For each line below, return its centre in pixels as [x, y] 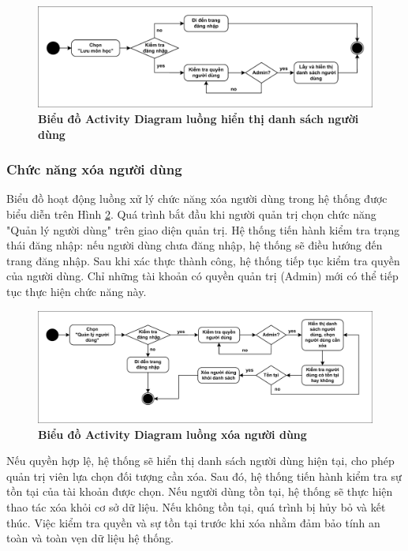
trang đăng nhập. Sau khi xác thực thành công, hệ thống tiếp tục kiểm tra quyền [203, 260]
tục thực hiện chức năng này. [77, 291]
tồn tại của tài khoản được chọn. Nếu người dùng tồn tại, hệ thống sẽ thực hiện [200, 491]
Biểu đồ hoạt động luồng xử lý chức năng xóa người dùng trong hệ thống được [197, 199]
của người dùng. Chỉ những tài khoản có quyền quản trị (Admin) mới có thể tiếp [202, 276]
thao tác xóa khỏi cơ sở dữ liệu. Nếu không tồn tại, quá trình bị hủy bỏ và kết [196, 506]
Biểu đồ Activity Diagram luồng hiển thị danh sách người [198, 118]
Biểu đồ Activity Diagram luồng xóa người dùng [172, 434]
